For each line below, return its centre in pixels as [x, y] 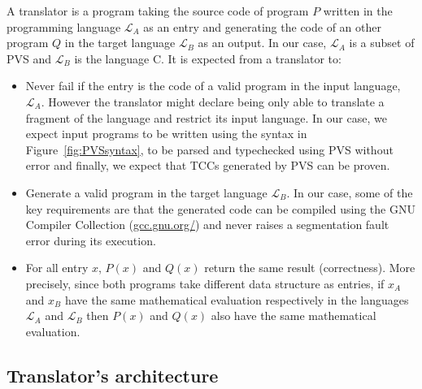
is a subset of [382, 43]
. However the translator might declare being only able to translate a [213, 101]
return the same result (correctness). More [310, 268]
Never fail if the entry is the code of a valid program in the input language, [213, 86]
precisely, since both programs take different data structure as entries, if [205, 283]
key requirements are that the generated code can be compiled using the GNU [220, 208]
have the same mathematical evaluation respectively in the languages [237, 299]
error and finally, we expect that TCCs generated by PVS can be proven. [208, 165]
